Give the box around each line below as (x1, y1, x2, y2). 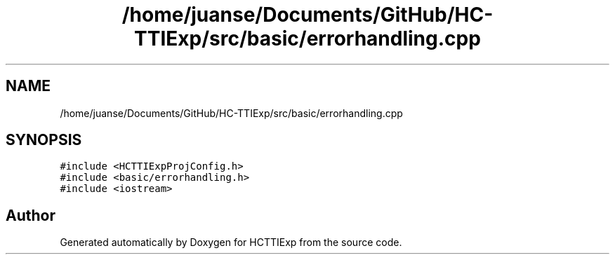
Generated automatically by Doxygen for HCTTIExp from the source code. (60, 236, 402, 249)
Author (6, 206, 55, 224)
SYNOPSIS (6, 131, 82, 149)
